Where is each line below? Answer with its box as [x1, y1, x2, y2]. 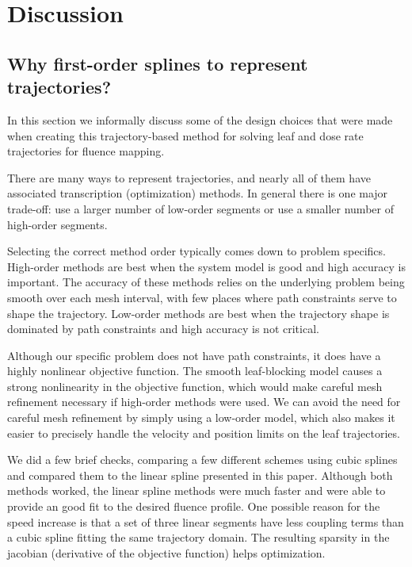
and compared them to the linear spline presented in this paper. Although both [7, 466, 393, 483]
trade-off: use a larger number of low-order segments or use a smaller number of [7, 200, 394, 216]
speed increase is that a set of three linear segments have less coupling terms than [7, 513, 404, 530]
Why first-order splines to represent [7, 51, 308, 75]
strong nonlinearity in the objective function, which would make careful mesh [7, 377, 383, 394]
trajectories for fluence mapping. [7, 143, 165, 159]
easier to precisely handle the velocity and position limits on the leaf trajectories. [7, 424, 400, 441]
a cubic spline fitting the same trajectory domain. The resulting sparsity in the [7, 529, 390, 546]
